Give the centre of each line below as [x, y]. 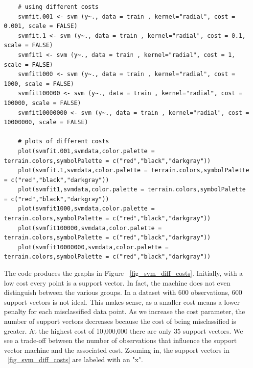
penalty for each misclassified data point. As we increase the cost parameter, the [125, 311]
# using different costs [58, 7]
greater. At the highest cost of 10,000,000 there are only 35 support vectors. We [124, 330]
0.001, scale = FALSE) [41, 26]
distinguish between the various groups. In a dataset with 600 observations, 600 [123, 292]
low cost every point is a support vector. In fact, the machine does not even [117, 282]
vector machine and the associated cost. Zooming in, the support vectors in [117, 350]
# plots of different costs [63, 142]
